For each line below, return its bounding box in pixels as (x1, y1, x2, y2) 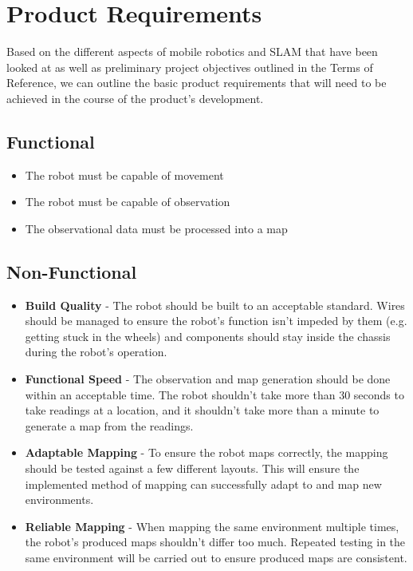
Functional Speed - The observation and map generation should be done (25, 371, 391, 387)
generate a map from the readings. (25, 417, 194, 434)
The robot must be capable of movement (25, 166, 224, 183)
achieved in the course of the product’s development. (6, 89, 264, 106)
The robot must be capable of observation (25, 193, 230, 210)
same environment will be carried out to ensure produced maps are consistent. (25, 549, 407, 565)
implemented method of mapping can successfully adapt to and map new (25, 475, 382, 492)
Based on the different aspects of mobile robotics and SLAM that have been (6, 43, 378, 60)
